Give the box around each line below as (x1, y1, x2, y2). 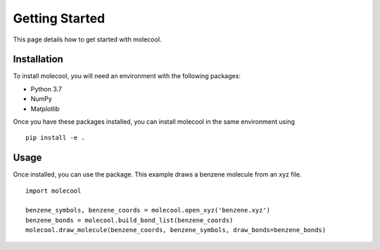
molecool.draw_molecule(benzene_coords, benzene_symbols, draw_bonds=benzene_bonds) (25, 226, 327, 234)
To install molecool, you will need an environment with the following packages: (13, 72, 241, 80)
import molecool (25, 186, 82, 195)
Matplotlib (30, 104, 60, 113)
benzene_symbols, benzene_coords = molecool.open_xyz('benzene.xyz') (25, 206, 271, 215)
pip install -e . (25, 134, 85, 142)
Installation (13, 53, 63, 65)
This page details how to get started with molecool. (13, 35, 162, 44)
